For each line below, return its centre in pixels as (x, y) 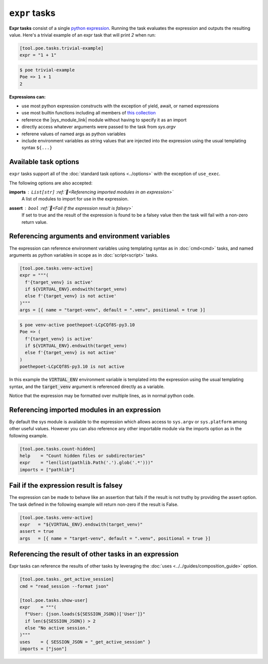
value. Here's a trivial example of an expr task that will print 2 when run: (82, 35)
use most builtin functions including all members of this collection (89, 113)
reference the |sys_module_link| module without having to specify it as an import (104, 120)
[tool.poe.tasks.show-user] (54, 600)
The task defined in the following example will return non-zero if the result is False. (94, 504)
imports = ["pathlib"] (47, 470)
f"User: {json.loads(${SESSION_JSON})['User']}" (85, 614)
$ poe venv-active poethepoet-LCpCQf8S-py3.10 (77, 325)
